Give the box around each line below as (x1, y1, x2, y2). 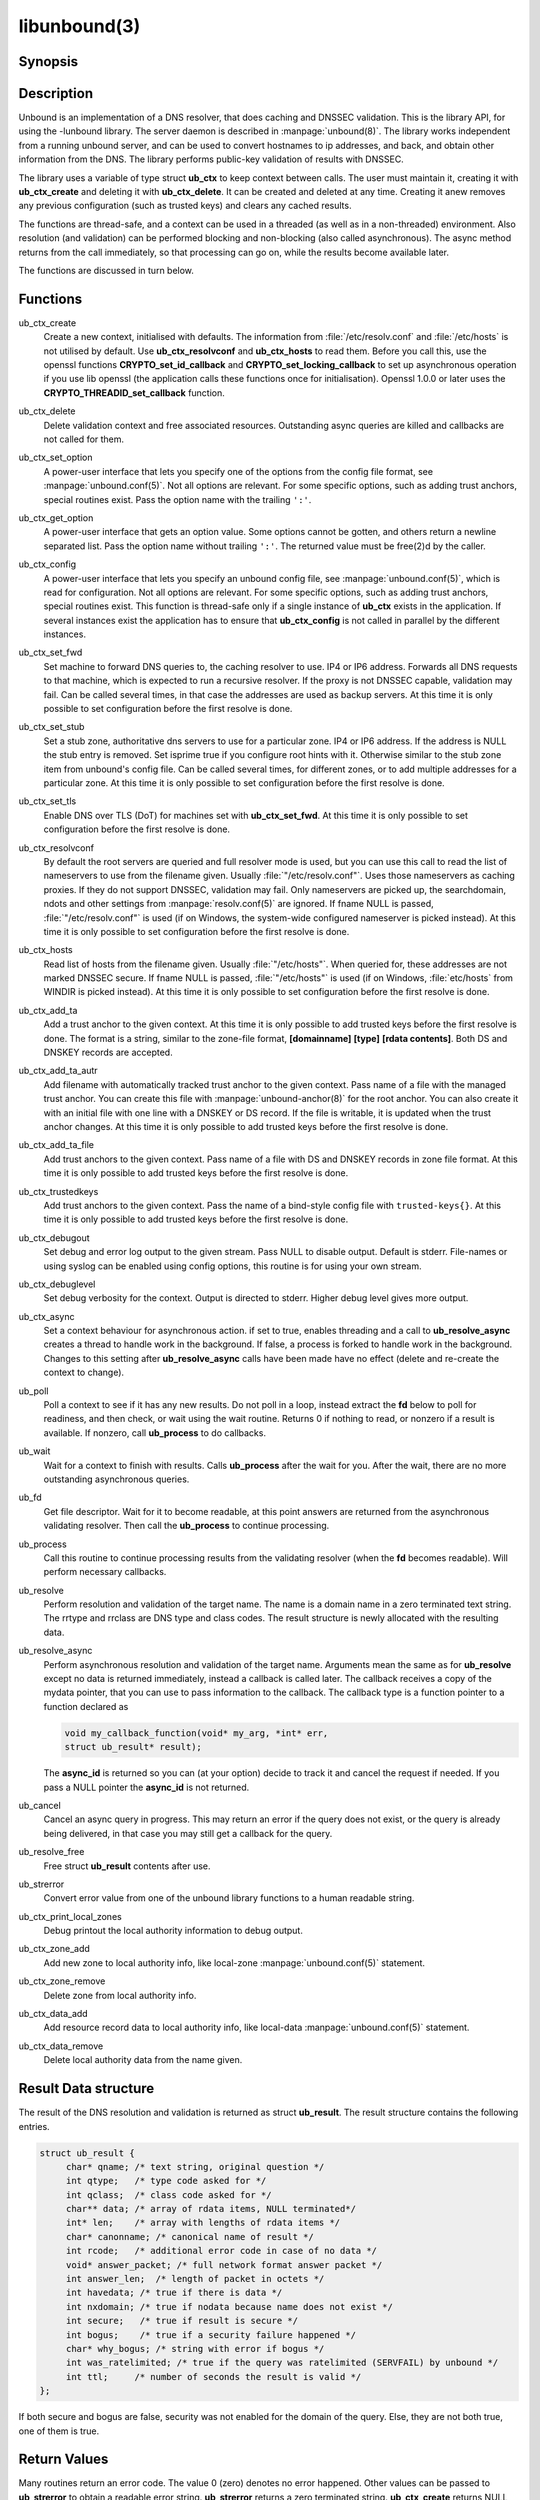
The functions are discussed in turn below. (18, 264, 195, 276)
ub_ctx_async (18, 1310, 75, 1322)
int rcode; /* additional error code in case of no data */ (65, 2245, 378, 2257)
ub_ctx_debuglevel (18, 1278, 96, 1290)
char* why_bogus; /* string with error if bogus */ (65, 2343, 325, 2354)
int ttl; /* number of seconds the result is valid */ (65, 2371, 362, 2382)
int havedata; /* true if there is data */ (65, 2287, 283, 2299)
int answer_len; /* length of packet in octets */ (65, 2273, 325, 2285)
